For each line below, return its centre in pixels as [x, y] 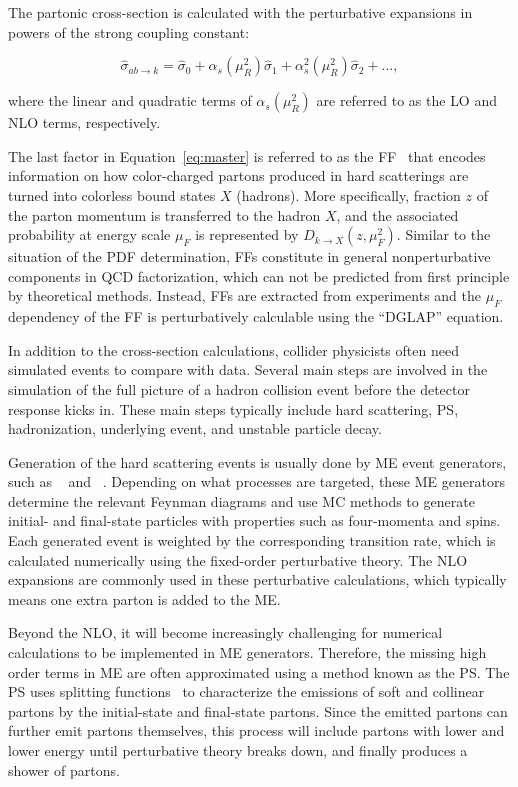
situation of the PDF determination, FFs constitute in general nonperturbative [249, 256]
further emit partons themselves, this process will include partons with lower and [256, 730]
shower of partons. [64, 769]
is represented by [247, 234]
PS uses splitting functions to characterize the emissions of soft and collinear [246, 691]
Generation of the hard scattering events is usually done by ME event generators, [257, 461]
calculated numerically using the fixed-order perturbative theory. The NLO [238, 559]
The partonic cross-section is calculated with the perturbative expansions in [240, 12]
